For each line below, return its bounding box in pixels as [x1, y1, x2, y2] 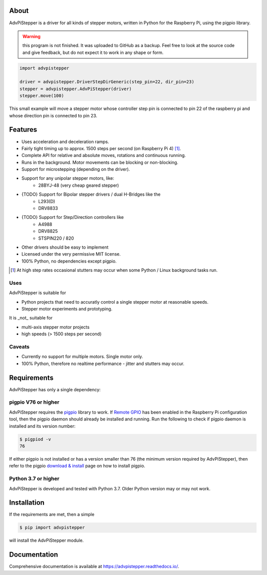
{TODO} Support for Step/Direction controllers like [21, 214, 124, 220]
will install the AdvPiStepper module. [9, 537, 84, 543]
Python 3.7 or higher [9, 475, 59, 482]
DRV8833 [38, 206, 58, 211]
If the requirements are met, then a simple [9, 512, 95, 518]
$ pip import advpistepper [19, 525, 85, 530]
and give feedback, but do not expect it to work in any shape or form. [22, 50, 164, 55]
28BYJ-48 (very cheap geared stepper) [38, 182, 119, 188]
